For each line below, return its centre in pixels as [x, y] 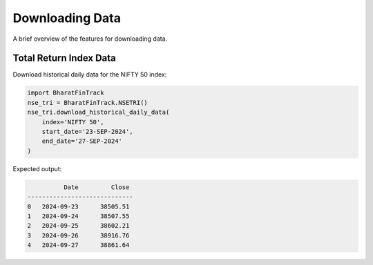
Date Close [96, 187]
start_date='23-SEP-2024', [88, 131]
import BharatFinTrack [66, 93]
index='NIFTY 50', [73, 122]
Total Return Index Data [65, 58]
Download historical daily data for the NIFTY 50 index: [90, 75]
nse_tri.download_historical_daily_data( [98, 112]
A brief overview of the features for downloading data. [90, 39]
